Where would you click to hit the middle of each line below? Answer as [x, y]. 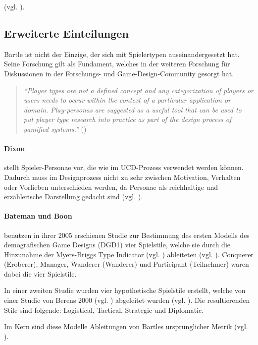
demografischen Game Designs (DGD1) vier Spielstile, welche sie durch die [117, 245]
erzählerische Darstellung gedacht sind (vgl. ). [74, 197]
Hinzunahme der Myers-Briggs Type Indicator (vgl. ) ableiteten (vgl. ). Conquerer [129, 254]
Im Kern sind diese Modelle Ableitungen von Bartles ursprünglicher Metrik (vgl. [126, 326]
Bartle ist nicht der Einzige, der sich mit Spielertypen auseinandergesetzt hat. [122, 54]
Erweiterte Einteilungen [66, 33]
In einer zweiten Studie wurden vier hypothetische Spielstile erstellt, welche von [125, 290]
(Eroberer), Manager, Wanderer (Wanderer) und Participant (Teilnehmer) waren [127, 264]
